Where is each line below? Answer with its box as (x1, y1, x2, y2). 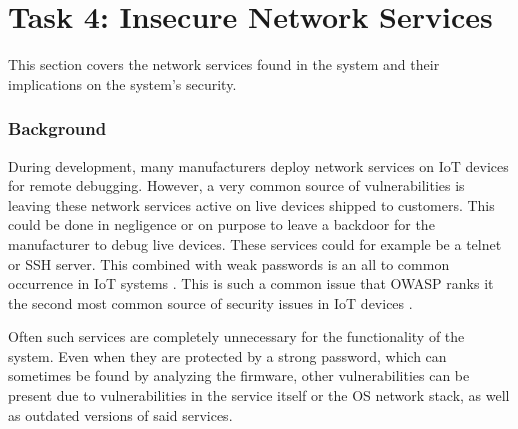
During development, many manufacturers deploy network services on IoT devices (8, 155, 509, 176)
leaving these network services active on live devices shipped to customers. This (8, 194, 495, 215)
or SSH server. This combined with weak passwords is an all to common (8, 253, 450, 274)
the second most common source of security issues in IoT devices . (8, 292, 413, 313)
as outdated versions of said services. (8, 404, 233, 425)
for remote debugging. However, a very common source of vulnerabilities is (8, 175, 465, 196)
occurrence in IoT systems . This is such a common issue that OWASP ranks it (8, 273, 494, 294)
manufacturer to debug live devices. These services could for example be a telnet (8, 233, 502, 254)
